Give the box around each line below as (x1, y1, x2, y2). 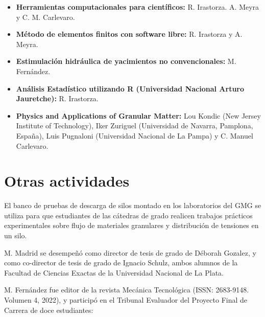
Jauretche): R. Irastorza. (16, 93, 99, 104)
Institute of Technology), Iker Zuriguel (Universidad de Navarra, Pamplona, (16, 120, 253, 131)
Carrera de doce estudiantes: (4, 304, 93, 315)
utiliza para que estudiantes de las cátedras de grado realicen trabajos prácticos (4, 210, 253, 220)
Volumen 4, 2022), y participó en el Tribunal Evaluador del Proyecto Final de (4, 295, 248, 305)
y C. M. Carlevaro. (16, 11, 75, 22)
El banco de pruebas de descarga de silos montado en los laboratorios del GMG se (4, 200, 261, 211)
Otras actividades (4, 170, 130, 191)
